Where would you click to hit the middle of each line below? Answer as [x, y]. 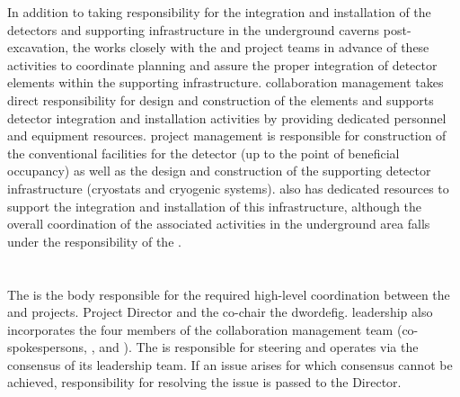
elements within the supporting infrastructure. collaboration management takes [226, 82]
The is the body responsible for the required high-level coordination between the [229, 294]
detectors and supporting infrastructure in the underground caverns [194, 29]
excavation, [38, 47]
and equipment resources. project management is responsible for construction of [227, 135]
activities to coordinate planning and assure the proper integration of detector [222, 64]
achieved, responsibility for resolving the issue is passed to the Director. [204, 382]
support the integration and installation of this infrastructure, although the [215, 206]
